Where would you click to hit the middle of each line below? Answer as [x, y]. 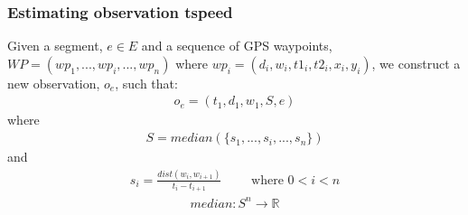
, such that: [146, 83]
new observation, [54, 83]
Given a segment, [55, 46]
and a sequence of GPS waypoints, [237, 46]
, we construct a [416, 63]
